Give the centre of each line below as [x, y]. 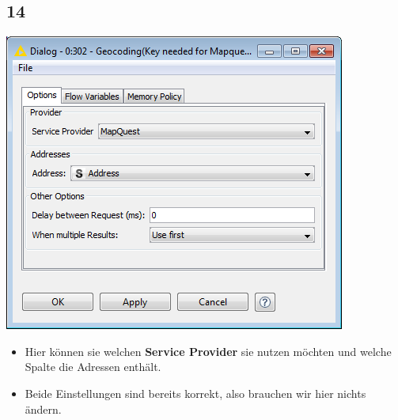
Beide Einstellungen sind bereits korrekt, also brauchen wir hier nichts [195, 393]
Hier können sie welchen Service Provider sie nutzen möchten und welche [208, 351]
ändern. [43, 409]
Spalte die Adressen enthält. [93, 367]
